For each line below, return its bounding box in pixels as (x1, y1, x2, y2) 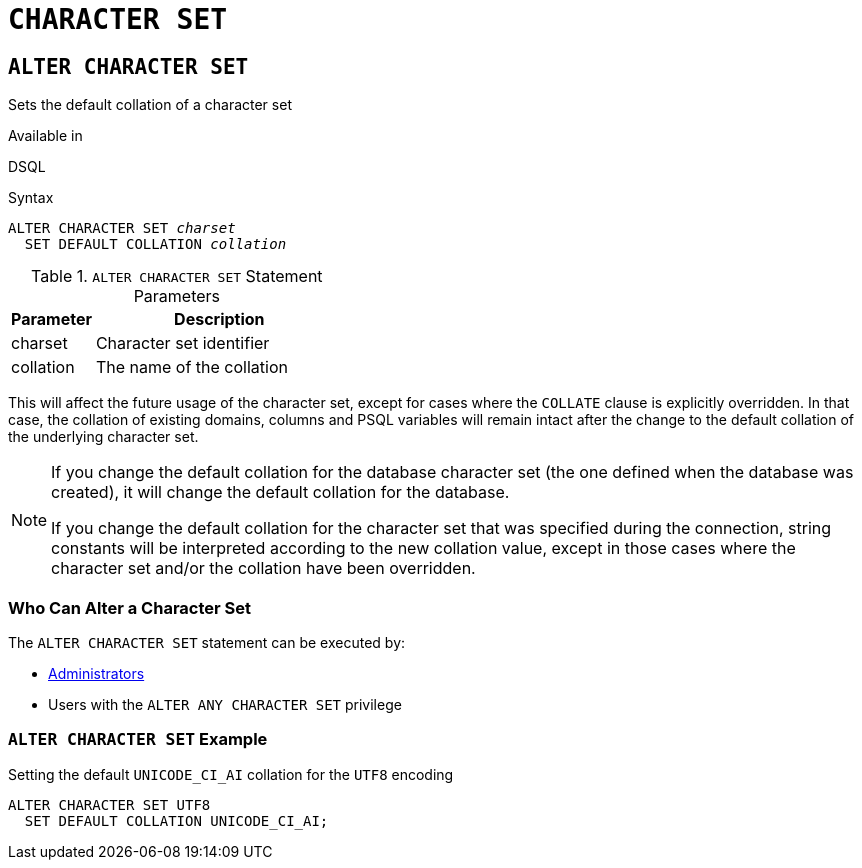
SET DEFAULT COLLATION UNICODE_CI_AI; (24, 812, 329, 829)
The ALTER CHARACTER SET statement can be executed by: (8, 633, 406, 651)
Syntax (8, 189, 54, 207)
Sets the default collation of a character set (8, 96, 292, 114)
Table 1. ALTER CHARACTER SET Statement (31, 266, 323, 287)
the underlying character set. (8, 428, 199, 446)
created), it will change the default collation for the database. (51, 482, 510, 503)
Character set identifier (95, 333, 270, 354)
